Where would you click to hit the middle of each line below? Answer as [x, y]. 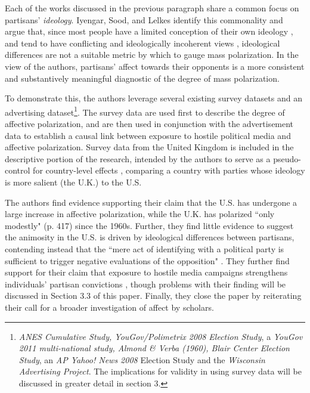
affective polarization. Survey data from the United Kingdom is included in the [149, 147]
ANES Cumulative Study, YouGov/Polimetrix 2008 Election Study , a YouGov [161, 336]
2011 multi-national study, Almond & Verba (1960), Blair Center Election [154, 348]
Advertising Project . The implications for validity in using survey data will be [160, 371]
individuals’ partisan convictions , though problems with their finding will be [145, 284]
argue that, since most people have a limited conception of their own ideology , [149, 31]
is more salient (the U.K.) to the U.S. [73, 182]
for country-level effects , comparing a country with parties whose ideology [169, 170]
